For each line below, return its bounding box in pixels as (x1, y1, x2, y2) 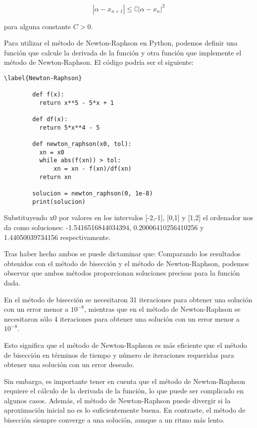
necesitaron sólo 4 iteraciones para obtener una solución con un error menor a (4, 313, 240, 324)
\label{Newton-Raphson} (4, 74, 82, 82)
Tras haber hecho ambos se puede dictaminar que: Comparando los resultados (4, 248, 241, 259)
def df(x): (32, 116, 68, 123)
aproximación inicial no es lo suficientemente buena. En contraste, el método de (4, 405, 246, 415)
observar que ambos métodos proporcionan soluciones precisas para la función (4, 268, 240, 278)
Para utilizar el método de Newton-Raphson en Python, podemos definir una (4, 38, 238, 48)
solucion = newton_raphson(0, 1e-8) (32, 190, 153, 197)
